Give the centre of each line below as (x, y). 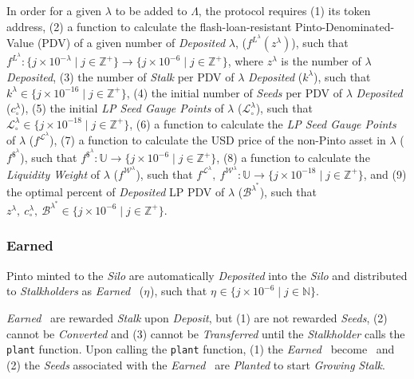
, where (245, 61)
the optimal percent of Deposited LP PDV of (116, 192)
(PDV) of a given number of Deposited (131, 43)
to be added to (151, 10)
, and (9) (385, 174)
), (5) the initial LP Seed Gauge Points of (122, 108)
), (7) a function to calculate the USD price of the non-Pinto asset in (218, 140)
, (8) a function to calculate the (293, 157)
